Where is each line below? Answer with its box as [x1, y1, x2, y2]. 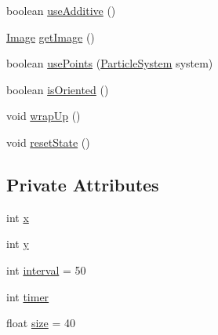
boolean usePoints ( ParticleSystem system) [6, 55, 213, 71]
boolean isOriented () [6, 81, 109, 97]
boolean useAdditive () [6, 2, 116, 18]
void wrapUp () [6, 107, 81, 124]
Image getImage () [6, 28, 95, 45]
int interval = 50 [6, 261, 86, 278]
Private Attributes [6, 172, 159, 196]
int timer [6, 288, 49, 304]
